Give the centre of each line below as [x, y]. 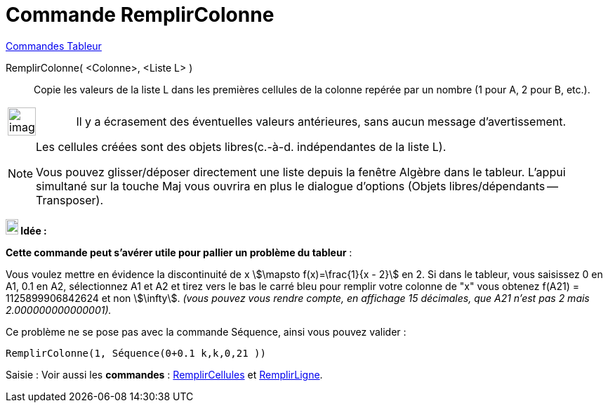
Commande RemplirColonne [140, 15]
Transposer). [70, 200]
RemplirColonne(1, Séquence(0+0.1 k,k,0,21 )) [136, 353]
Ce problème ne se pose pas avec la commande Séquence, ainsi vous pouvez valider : [206, 331]
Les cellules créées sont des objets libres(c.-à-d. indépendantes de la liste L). [241, 146]
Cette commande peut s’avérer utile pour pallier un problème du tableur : [179, 252]
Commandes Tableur [54, 46]
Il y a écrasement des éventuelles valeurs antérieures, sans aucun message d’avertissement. [321, 121]
